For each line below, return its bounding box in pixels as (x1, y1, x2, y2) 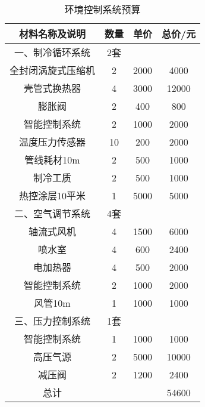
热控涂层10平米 (19, 189, 86, 202)
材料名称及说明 (19, 27, 86, 41)
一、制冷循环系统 (14, 45, 91, 59)
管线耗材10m (24, 153, 80, 166)
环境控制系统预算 (64, 2, 141, 16)
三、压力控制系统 (14, 314, 91, 328)
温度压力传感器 (19, 135, 86, 149)
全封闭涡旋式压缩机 (10, 63, 96, 77)
